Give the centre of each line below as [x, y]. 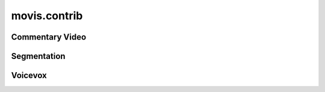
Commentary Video [49, 37]
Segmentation [38, 56]
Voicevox [29, 75]
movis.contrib [47, 16]
